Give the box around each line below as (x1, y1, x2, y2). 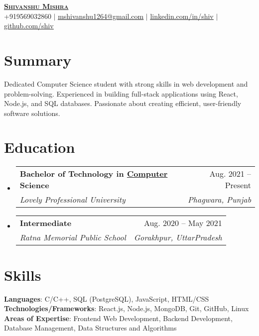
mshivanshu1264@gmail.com (58, 10, 144, 21)
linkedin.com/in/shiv (150, 10, 214, 21)
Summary (4, 49, 72, 70)
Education (4, 137, 75, 157)
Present (225, 179, 251, 191)
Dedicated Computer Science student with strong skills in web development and (4, 78, 248, 89)
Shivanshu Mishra (4, 1, 69, 11)
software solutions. (4, 108, 60, 118)
